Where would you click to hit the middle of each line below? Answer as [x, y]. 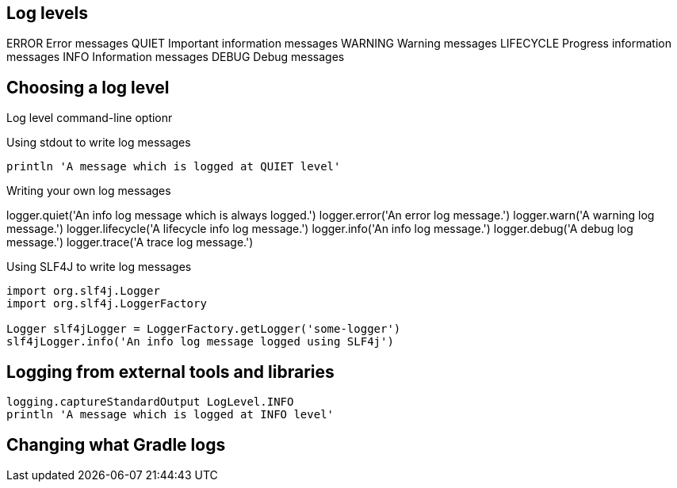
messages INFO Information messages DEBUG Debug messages [176, 57]
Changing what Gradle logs [116, 444]
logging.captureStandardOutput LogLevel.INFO [150, 402]
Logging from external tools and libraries [170, 372]
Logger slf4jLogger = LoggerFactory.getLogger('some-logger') [204, 329]
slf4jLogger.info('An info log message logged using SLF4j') [200, 342]
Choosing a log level [88, 87]
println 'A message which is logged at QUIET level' [174, 167]
